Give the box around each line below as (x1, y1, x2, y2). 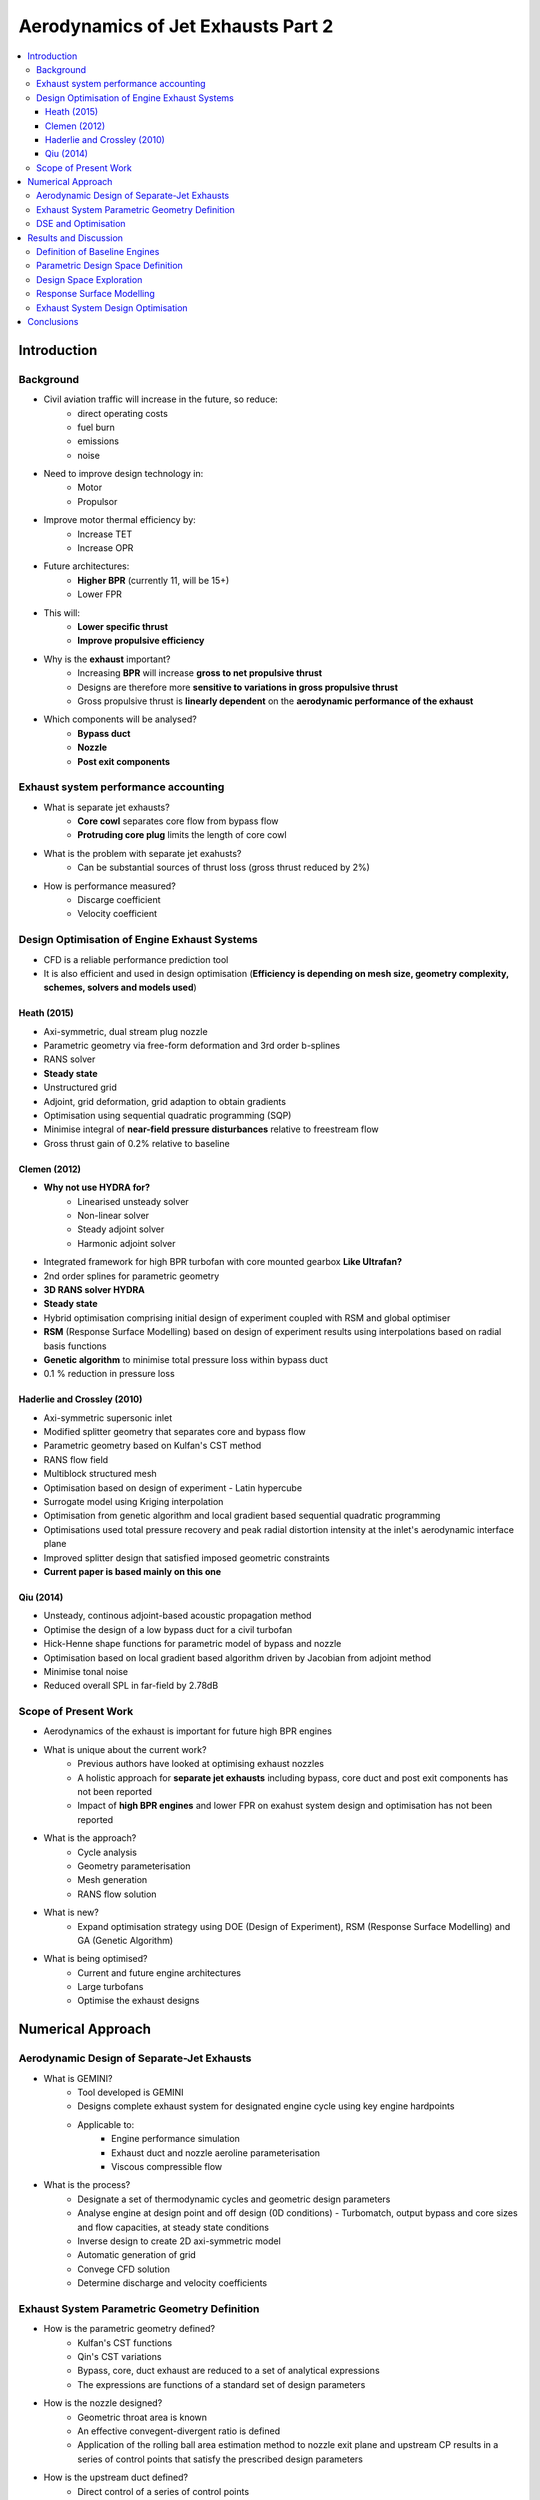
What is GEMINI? (43, 2072, 113, 2084)
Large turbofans (77, 1981, 144, 1993)
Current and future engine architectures (77, 1966, 242, 1979)
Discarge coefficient (77, 893, 161, 905)
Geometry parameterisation (77, 1860, 191, 1872)
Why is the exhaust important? (43, 653, 171, 665)
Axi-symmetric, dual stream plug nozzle (43, 1025, 209, 1037)
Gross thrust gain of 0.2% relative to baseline (43, 1137, 230, 1149)
